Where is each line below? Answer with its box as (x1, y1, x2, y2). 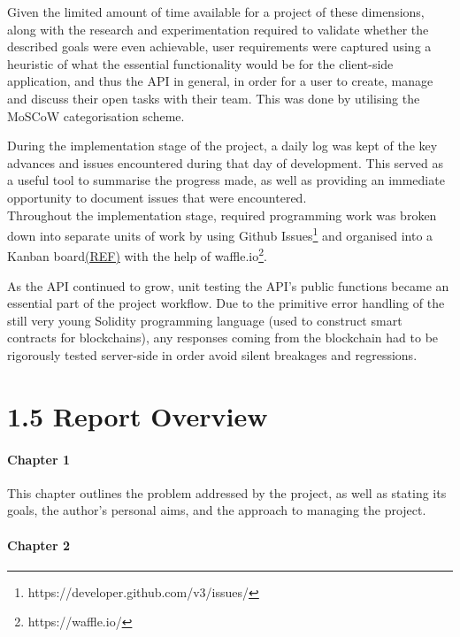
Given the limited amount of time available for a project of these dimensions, (7, 3, 425, 20)
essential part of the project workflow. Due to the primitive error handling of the (7, 294, 445, 312)
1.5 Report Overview (7, 397, 268, 434)
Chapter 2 (7, 535, 71, 554)
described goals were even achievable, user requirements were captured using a (7, 37, 432, 56)
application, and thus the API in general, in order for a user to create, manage (7, 72, 433, 90)
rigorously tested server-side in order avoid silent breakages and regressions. (7, 346, 418, 364)
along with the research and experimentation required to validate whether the (7, 19, 429, 38)
